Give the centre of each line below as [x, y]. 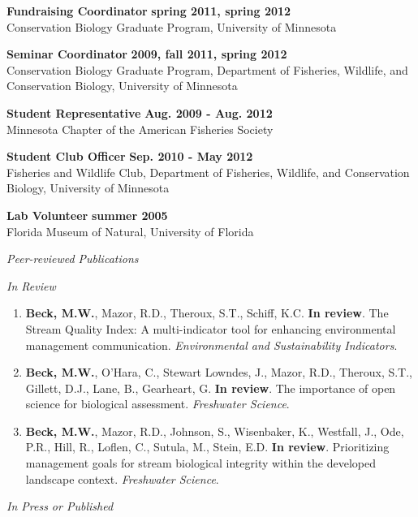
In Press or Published [60, 506]
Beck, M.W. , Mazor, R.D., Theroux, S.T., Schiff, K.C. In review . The [207, 313]
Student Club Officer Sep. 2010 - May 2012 [130, 156]
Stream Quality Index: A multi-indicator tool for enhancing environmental [211, 328]
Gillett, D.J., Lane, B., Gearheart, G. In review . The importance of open [211, 388]
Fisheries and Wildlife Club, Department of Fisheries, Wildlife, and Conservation [208, 172]
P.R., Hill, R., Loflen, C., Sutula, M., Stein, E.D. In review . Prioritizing [207, 447]
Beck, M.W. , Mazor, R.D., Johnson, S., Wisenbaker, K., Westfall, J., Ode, [215, 431]
